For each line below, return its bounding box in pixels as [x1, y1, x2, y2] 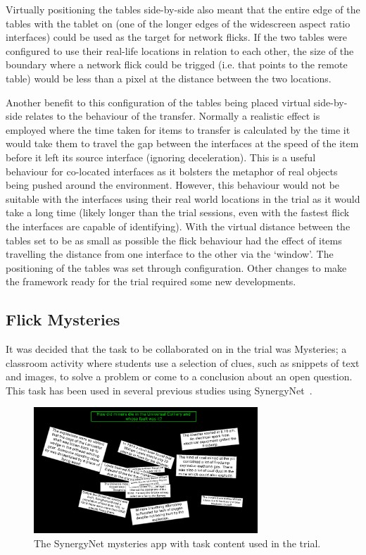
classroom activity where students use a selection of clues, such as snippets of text [6, 355, 360, 370]
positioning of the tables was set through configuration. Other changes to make [6, 260, 347, 275]
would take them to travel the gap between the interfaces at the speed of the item [6, 136, 359, 151]
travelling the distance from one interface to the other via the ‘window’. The [6, 247, 334, 261]
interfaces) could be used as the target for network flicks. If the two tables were [6, 30, 348, 44]
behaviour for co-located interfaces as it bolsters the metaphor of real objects [6, 163, 338, 178]
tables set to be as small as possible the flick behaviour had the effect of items [6, 232, 342, 247]
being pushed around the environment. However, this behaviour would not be [6, 177, 340, 192]
